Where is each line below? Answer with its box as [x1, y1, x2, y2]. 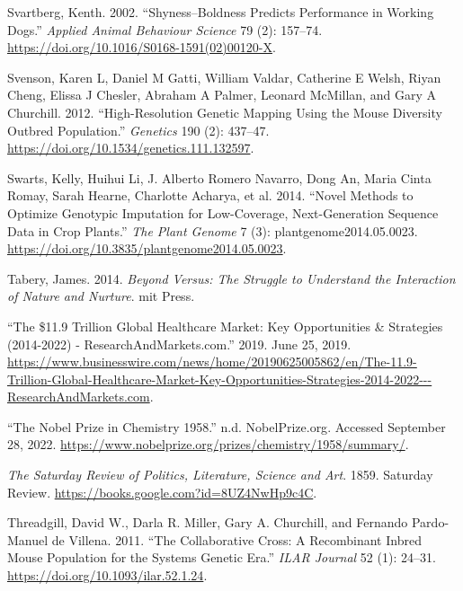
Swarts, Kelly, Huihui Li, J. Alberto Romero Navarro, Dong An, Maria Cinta [7, 168, 432, 187]
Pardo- [411, 513, 450, 532]
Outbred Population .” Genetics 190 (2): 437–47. [7, 120, 270, 139]
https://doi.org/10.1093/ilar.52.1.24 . [7, 566, 208, 585]
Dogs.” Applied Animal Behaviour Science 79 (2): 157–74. [7, 20, 323, 39]
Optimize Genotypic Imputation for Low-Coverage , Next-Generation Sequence [7, 203, 439, 222]
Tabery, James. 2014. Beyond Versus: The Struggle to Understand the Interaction [7, 269, 456, 287]
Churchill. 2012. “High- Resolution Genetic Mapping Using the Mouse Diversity [7, 102, 442, 121]
